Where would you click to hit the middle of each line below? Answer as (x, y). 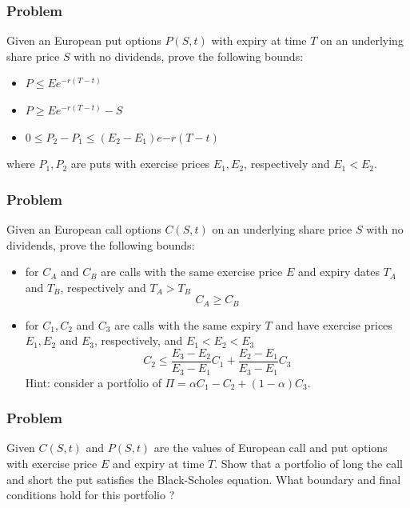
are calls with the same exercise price (192, 272)
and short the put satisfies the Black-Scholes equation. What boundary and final (204, 479)
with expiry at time (259, 40)
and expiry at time (158, 463)
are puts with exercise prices (140, 164)
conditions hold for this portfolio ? (91, 495)
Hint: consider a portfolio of (93, 382)
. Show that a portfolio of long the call (308, 463)
